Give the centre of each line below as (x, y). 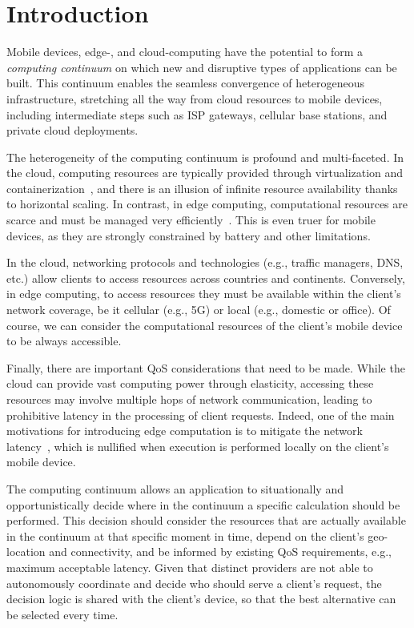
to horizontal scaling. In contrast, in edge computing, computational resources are (207, 204)
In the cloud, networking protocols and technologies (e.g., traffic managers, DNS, (205, 262)
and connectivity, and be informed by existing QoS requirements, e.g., (220, 552)
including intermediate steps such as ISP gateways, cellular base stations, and (197, 114)
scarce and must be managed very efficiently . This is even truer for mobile (191, 220)
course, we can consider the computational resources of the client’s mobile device (205, 325)
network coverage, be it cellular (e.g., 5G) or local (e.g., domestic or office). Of (199, 310)
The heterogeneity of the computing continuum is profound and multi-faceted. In (205, 157)
